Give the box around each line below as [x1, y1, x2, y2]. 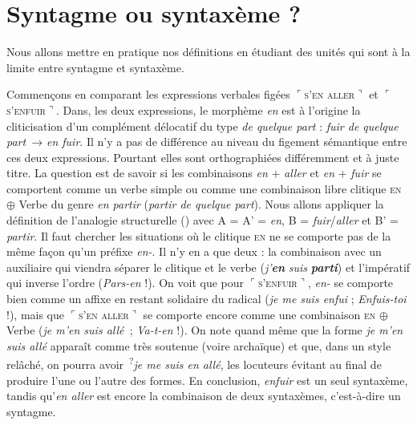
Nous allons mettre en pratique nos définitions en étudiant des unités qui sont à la [6, 43, 411, 60]
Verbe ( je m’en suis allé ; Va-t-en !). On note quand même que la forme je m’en [6, 322, 403, 338]
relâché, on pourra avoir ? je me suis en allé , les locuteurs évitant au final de [6, 354, 382, 373]
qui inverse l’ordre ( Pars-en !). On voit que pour [6, 274, 244, 291]
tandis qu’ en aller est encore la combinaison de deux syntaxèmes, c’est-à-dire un [6, 387, 401, 404]
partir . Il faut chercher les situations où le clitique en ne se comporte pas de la [6, 227, 391, 244]
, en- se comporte [307, 274, 394, 291]
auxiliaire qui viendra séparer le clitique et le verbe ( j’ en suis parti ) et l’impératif [6, 258, 411, 275]
